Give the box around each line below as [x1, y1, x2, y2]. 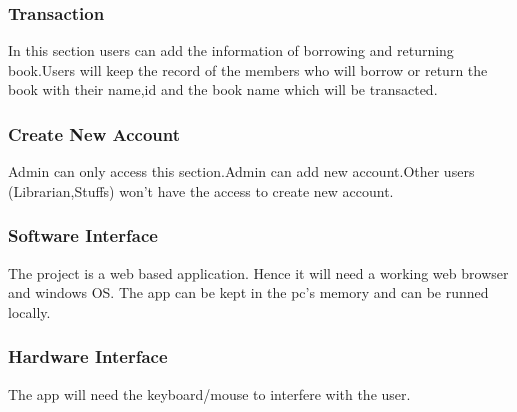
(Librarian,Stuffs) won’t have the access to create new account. [8, 180, 394, 201]
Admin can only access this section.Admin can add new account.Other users [8, 161, 475, 182]
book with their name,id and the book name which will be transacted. [8, 79, 438, 100]
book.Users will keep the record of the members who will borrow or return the [8, 59, 488, 80]
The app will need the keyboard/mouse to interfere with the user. [8, 383, 411, 404]
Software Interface [8, 223, 158, 248]
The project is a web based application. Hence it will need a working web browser [8, 262, 509, 283]
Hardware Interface [8, 344, 168, 369]
